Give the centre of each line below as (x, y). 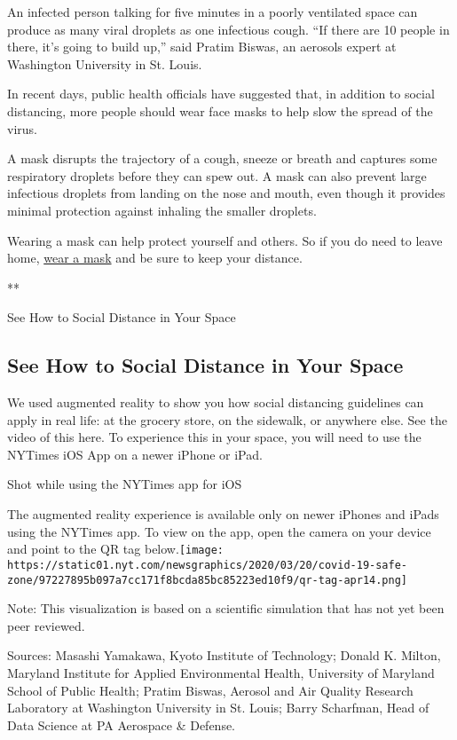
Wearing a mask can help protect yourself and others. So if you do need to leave (225, 240)
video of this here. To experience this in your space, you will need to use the (214, 437)
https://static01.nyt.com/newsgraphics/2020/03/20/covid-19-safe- (208, 565)
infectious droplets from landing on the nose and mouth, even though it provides (226, 193)
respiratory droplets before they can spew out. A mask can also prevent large (217, 175)
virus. (22, 128)
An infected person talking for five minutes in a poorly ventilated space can (213, 12)
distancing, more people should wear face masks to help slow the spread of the (220, 110)
